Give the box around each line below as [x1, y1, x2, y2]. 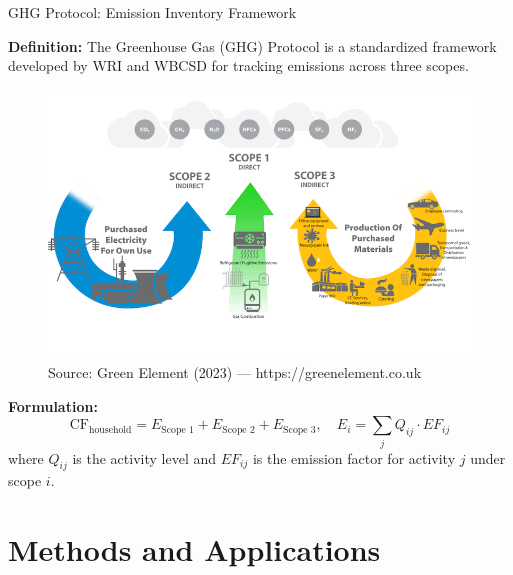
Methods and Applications [8, 529, 381, 570]
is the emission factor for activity [252, 447, 456, 468]
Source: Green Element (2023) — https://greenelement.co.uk [48, 362, 422, 383]
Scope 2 [222, 424, 255, 435]
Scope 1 [161, 424, 194, 435]
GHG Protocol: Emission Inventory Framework [8, 2, 297, 22]
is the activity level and [72, 447, 217, 468]
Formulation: [8, 395, 98, 416]
